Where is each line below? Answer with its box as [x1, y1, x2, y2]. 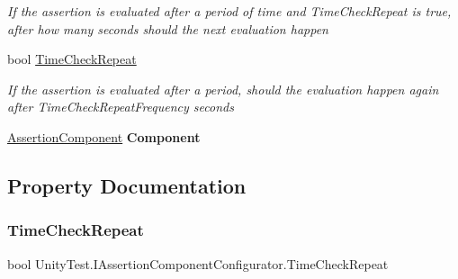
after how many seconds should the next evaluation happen [7, 19, 328, 38]
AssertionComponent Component [7, 127, 201, 146]
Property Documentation [7, 171, 247, 199]
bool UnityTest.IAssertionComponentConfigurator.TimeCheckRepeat [7, 254, 389, 273]
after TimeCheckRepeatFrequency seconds [7, 97, 234, 116]
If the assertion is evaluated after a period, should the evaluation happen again [7, 79, 439, 98]
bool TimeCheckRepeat [7, 49, 137, 68]
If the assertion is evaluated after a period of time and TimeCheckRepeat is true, [7, 2, 452, 20]
